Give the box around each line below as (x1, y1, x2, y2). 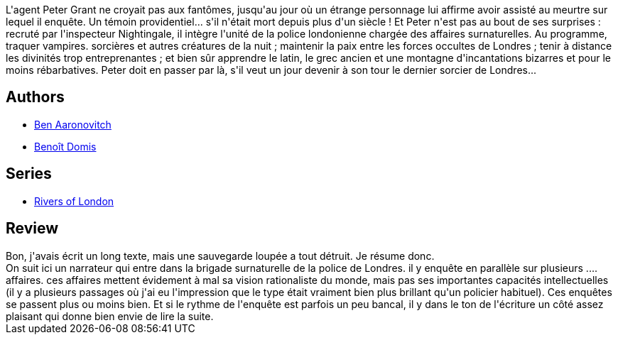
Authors (6, 88, 65, 106)
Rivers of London (34, 194, 114, 207)
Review (6, 219, 59, 238)
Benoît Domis (34, 140, 97, 153)
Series (6, 165, 52, 183)
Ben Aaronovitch (34, 118, 112, 131)
